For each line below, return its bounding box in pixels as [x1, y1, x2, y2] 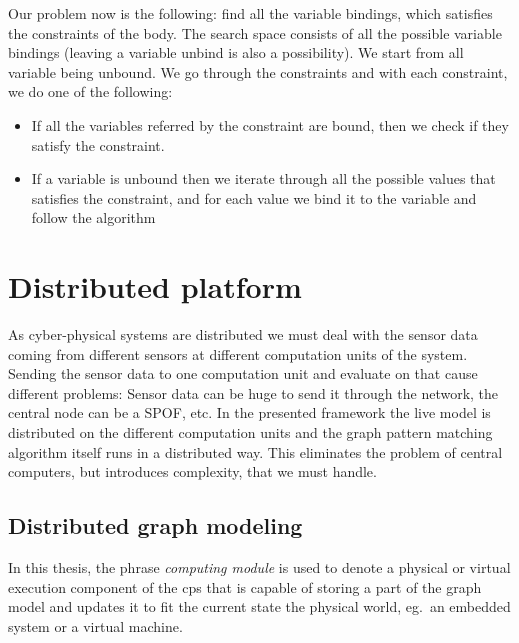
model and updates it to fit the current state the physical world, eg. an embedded [8, 596, 511, 617]
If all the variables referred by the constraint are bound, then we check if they [31, 114, 509, 135]
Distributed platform [8, 266, 302, 307]
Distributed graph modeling [8, 510, 303, 541]
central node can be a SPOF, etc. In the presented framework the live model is [8, 402, 491, 423]
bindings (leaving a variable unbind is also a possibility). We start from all [8, 42, 464, 63]
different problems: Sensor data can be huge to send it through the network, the [8, 382, 499, 403]
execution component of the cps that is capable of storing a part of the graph [8, 576, 482, 597]
